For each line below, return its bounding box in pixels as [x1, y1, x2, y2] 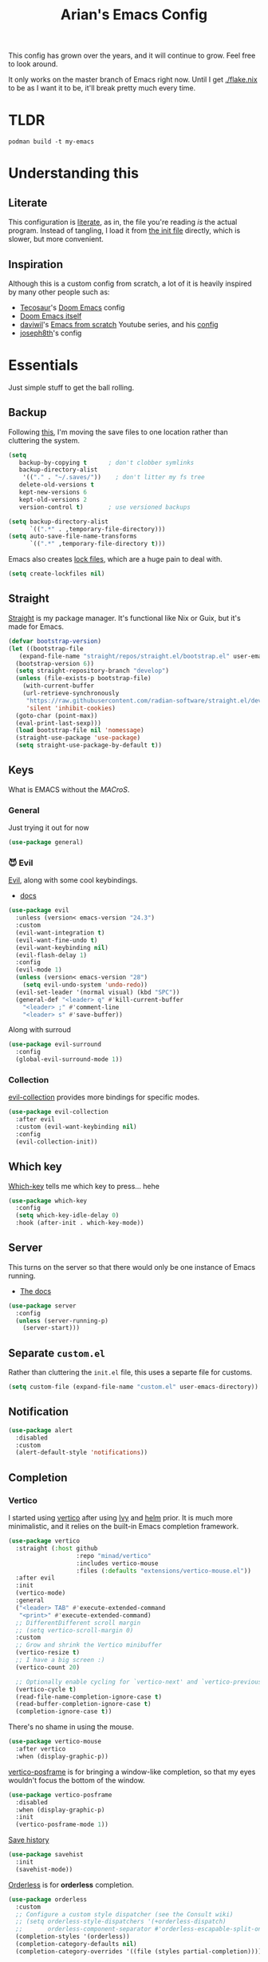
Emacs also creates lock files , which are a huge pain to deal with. [8, 555, 223, 564]
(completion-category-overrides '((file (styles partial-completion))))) [15, 1947, 266, 1956]
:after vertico [15, 1745, 66, 1753]
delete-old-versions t [18, 481, 94, 489]
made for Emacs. [8, 622, 65, 631]
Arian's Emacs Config [60, 6, 208, 24]
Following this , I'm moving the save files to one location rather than [8, 426, 229, 437]
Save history [8, 1835, 49, 1845]
